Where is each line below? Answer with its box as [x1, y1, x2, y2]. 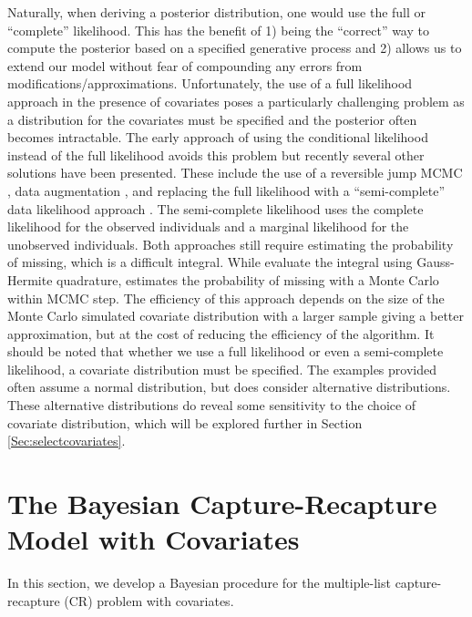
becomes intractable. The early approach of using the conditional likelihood [7, 128, 428, 147]
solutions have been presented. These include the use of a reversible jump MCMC [7, 163, 463, 182]
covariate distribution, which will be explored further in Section [7, 413, 363, 432]
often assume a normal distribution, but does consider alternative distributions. [7, 377, 451, 396]
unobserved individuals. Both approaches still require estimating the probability [7, 234, 454, 253]
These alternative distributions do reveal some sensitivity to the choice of [7, 396, 416, 415]
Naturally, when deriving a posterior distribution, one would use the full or [7, 3, 426, 21]
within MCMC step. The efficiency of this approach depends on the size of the [7, 288, 445, 307]
